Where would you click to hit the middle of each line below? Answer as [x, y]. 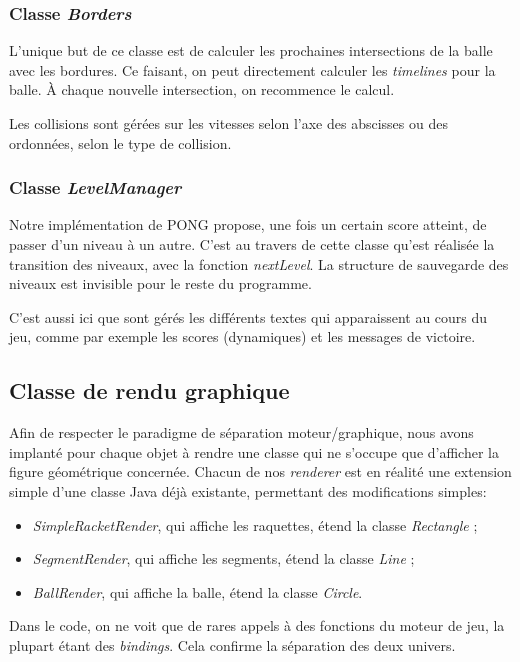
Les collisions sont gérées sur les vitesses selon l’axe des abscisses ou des [228, 123]
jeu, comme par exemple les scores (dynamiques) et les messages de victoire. [242, 336]
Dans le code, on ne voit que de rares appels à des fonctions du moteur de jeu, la [257, 625]
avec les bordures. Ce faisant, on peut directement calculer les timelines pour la [252, 69]
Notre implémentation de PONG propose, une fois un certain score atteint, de [248, 224]
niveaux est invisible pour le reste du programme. [160, 283]
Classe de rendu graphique [149, 390]
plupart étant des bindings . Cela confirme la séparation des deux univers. [232, 644]
